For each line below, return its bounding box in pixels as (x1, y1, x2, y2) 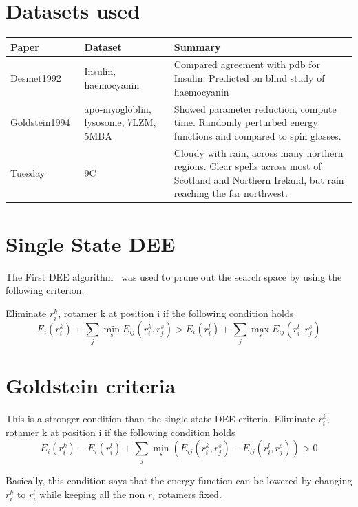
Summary (173, 39, 221, 54)
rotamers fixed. (158, 487, 222, 501)
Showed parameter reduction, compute (173, 101, 337, 116)
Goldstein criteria (6, 371, 176, 400)
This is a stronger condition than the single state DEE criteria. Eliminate (6, 411, 315, 426)
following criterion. (6, 283, 85, 297)
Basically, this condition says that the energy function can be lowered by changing (6, 473, 352, 488)
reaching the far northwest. (173, 186, 288, 200)
